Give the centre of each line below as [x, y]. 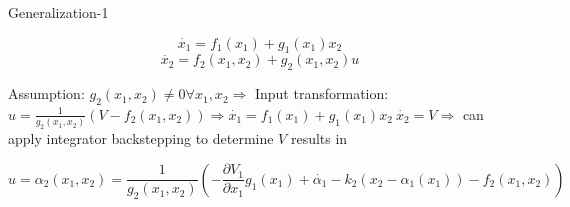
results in [319, 138]
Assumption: [46, 93]
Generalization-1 [58, 12]
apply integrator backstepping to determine [141, 138]
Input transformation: [321, 93]
